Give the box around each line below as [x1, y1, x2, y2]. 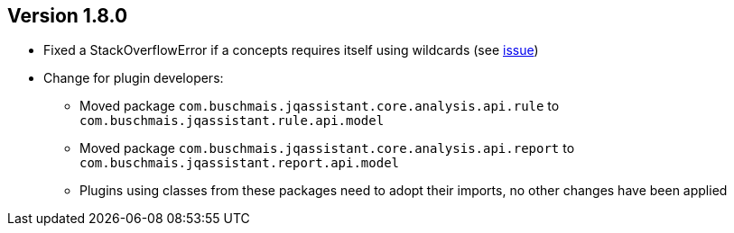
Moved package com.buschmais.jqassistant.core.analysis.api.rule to [79, 98, 560, 114]
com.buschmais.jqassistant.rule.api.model [79, 113, 385, 129]
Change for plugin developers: [43, 70, 224, 86]
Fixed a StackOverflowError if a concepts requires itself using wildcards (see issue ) [43, 42, 539, 58]
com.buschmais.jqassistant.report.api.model [79, 156, 400, 171]
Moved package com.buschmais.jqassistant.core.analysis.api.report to [79, 140, 575, 157]
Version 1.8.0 [7, 4, 128, 27]
